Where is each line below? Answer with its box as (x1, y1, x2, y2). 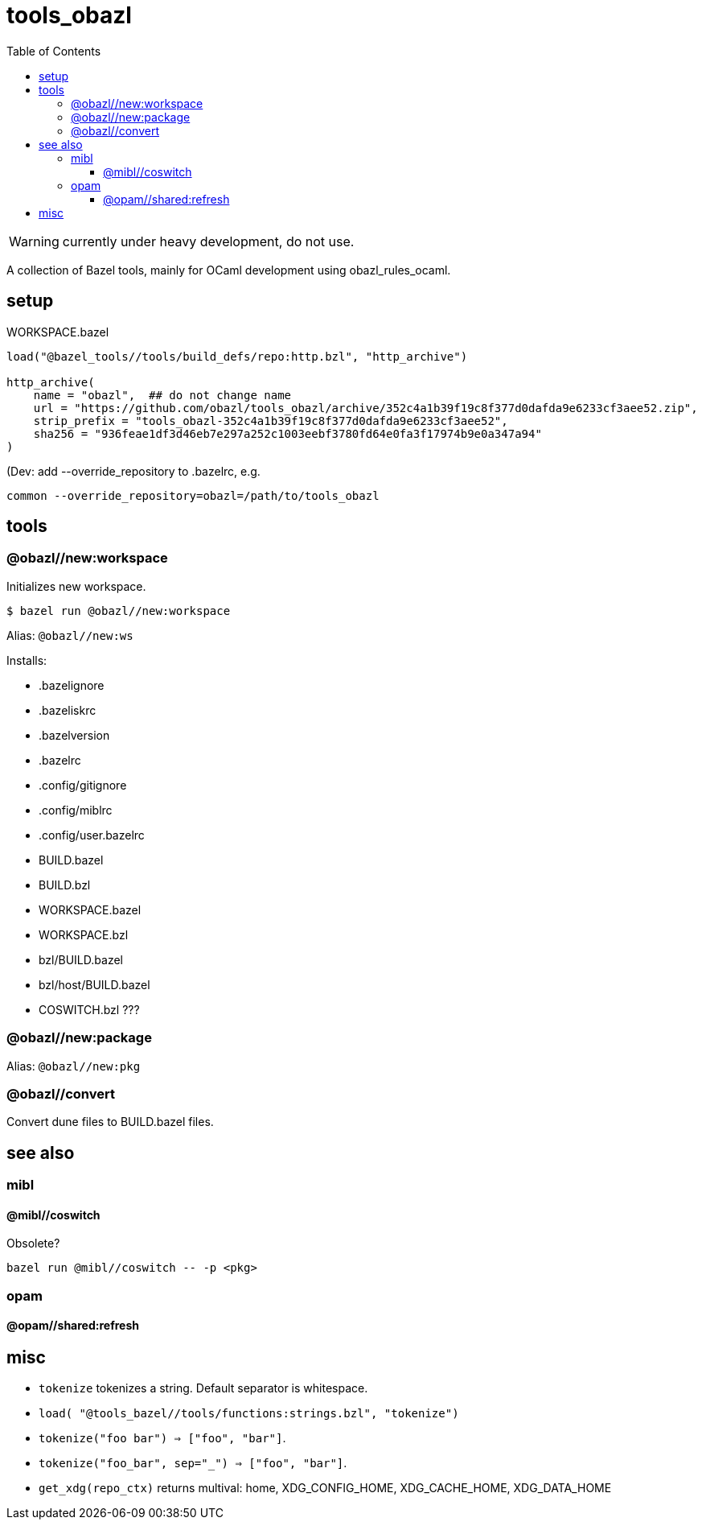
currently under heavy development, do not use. (62, 233, 355, 250)
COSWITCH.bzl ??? (39, 1002, 140, 1017)
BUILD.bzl (39, 877, 91, 892)
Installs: (6, 653, 47, 667)
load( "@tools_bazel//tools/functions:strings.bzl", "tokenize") (39, 1407, 459, 1421)
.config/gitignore (39, 777, 127, 792)
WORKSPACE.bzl (39, 927, 129, 942)
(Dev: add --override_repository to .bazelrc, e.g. (6, 464, 261, 478)
